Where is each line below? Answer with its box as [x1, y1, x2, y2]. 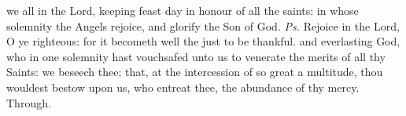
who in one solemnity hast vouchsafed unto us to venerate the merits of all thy [6, 48, 386, 64]
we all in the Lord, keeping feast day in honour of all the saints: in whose [6, 2, 359, 18]
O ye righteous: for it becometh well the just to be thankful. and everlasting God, [6, 33, 400, 49]
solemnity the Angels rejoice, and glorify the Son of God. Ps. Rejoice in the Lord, [6, 17, 400, 34]
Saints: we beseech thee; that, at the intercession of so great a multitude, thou [6, 63, 383, 80]
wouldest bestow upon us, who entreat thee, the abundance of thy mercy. [6, 78, 360, 95]
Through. [6, 94, 51, 111]
